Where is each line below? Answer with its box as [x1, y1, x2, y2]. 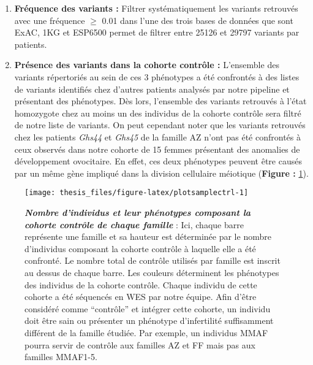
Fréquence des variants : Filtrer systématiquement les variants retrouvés [14, 2, 298, 14]
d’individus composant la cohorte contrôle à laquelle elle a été [25, 242, 256, 255]
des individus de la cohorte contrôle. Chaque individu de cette [25, 278, 257, 291]
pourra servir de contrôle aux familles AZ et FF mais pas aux [25, 338, 255, 351]
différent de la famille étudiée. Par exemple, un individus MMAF [25, 326, 268, 339]
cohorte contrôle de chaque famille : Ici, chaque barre [25, 218, 244, 231]
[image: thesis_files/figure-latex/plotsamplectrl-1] [25, 188, 249, 198]
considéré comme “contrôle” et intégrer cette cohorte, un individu [25, 302, 271, 315]
